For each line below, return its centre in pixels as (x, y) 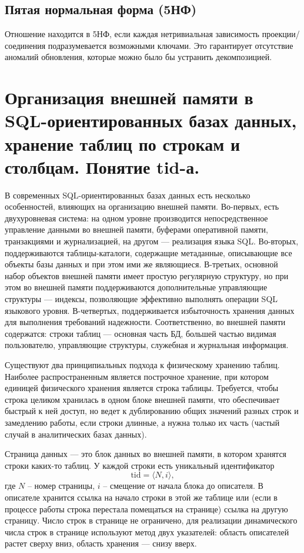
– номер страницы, (61, 486)
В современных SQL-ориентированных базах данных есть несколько (128, 195)
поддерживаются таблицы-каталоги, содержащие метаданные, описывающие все (148, 252)
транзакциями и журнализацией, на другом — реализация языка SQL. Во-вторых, (152, 241)
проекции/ (281, 34)
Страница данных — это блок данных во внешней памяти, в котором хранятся (146, 454)
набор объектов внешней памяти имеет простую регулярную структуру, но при (147, 275)
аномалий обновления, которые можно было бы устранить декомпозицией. (138, 57)
